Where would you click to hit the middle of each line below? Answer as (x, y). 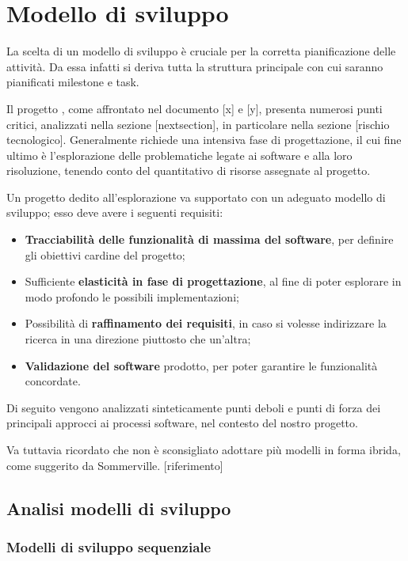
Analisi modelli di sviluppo (119, 508)
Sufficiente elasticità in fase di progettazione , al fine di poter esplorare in (213, 281)
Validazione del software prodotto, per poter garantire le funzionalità (201, 365)
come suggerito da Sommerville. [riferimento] (115, 465)
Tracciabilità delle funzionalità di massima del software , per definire (209, 239)
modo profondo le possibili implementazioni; (132, 296)
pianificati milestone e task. (73, 82)
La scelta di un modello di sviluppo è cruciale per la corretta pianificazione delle (201, 51)
